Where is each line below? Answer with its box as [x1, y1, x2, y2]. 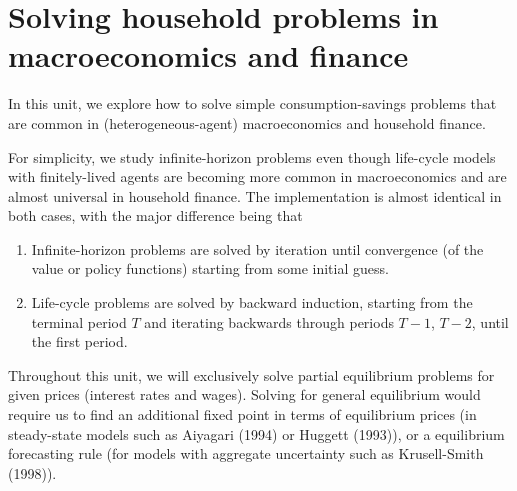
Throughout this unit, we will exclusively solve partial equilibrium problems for [8, 364, 495, 385]
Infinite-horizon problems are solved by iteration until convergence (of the [31, 238, 484, 259]
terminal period [31, 311, 127, 332]
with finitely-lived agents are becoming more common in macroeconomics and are [8, 166, 507, 187]
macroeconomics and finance [8, 35, 409, 76]
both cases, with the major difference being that [8, 205, 303, 226]
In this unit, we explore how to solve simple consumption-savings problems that [8, 93, 497, 114]
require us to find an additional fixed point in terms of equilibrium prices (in [8, 404, 477, 425]
